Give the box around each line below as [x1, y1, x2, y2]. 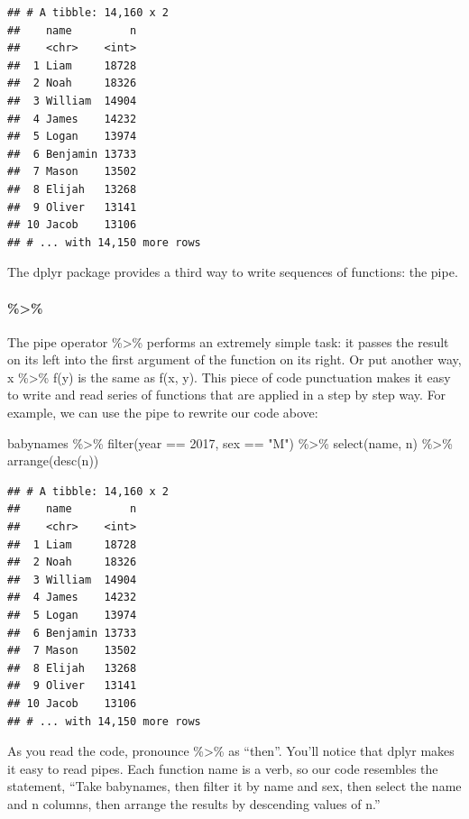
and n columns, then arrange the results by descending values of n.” [7, 794, 381, 813]
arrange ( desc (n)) [7, 451, 99, 470]
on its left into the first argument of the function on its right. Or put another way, [7, 350, 462, 369]
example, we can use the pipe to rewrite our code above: [7, 403, 318, 422]
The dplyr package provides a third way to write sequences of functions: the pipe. [7, 262, 458, 281]
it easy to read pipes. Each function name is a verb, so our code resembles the [7, 759, 438, 778]
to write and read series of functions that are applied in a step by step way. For [7, 385, 446, 404]
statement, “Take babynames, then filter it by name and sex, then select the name [7, 777, 462, 796]
